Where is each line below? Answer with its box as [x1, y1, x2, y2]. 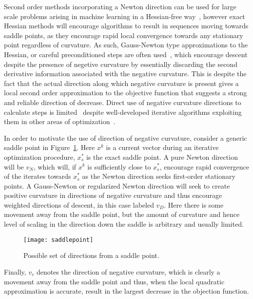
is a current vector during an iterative [106, 142, 219, 152]
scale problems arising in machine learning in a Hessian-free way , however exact [4, 11, 245, 21]
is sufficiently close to [87, 161, 151, 171]
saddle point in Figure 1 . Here [4, 142, 95, 152]
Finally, [4, 266, 26, 277]
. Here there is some [164, 199, 224, 210]
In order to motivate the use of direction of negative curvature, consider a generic [4, 132, 247, 143]
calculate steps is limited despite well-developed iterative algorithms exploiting [4, 107, 242, 117]
